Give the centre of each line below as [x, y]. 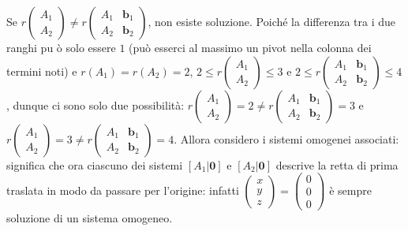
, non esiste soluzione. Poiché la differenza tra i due [272, 21]
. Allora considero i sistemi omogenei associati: [286, 138]
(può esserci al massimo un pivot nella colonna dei [250, 47]
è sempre [350, 190]
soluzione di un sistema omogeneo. [90, 218]
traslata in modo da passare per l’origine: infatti [123, 190]
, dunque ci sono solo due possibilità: [95, 104]
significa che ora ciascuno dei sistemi [95, 164]
